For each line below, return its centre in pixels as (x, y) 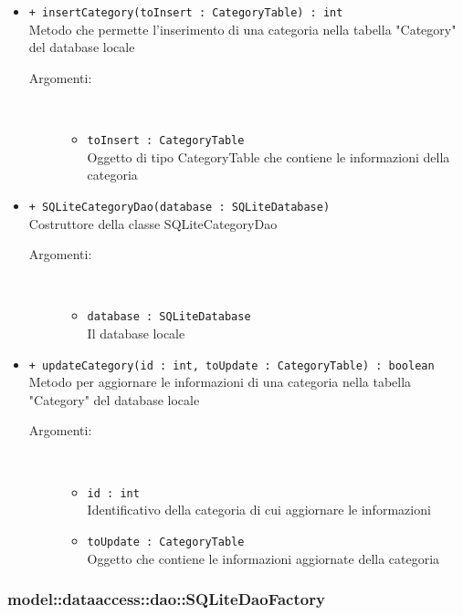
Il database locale (136, 333)
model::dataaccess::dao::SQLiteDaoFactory (166, 599)
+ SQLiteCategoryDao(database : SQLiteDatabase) (179, 207)
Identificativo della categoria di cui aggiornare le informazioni (259, 510)
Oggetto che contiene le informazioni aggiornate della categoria (263, 558)
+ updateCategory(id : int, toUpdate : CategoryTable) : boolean (231, 365)
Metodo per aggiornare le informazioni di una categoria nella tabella (220, 382)
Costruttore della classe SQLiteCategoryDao (153, 223)
